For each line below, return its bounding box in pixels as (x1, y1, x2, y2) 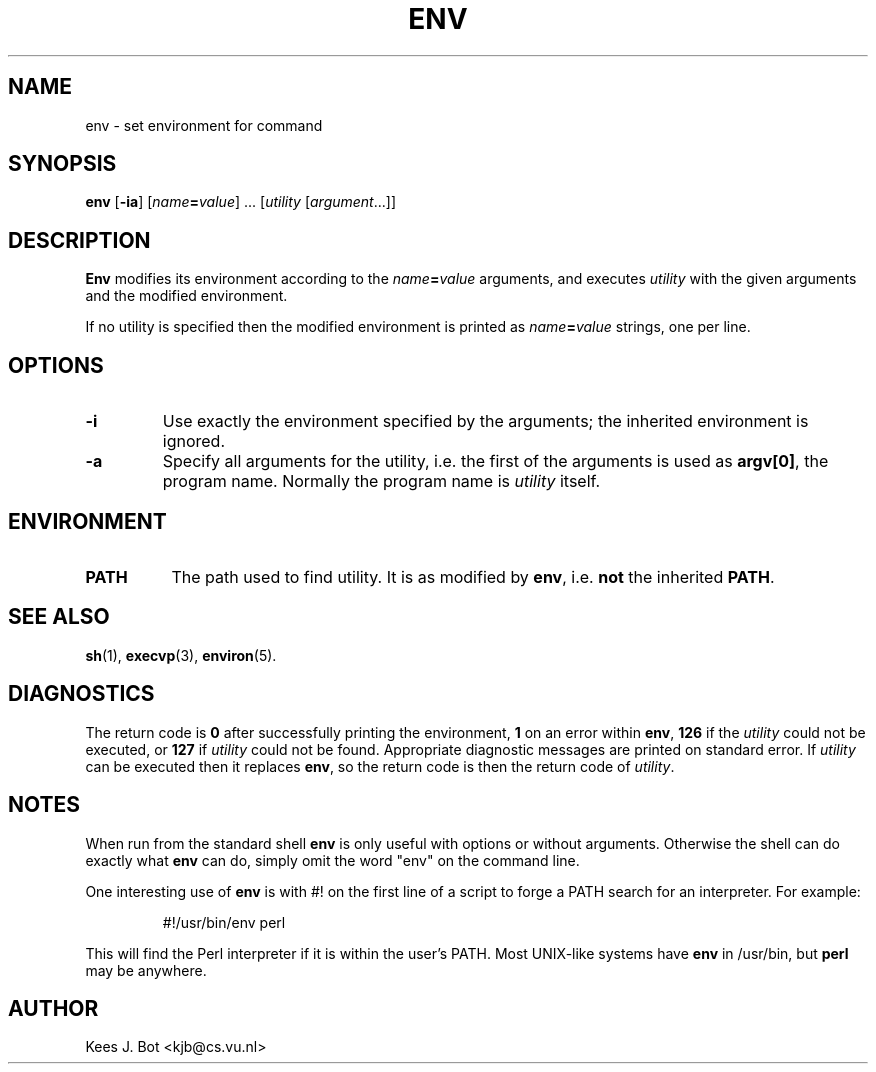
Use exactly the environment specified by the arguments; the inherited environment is (162, 411, 809, 432)
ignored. (162, 431, 226, 452)
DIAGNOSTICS (8, 681, 155, 707)
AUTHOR (8, 995, 99, 1021)
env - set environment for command (85, 116, 323, 134)
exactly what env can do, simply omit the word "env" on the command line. (85, 851, 580, 869)
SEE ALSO (8, 604, 110, 630)
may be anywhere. (85, 961, 207, 979)
